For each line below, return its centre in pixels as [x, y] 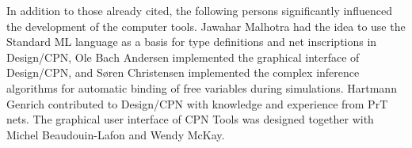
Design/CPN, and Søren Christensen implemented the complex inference [183, 72]
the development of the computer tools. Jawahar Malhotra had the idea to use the [206, 26]
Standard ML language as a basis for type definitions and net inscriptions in [192, 42]
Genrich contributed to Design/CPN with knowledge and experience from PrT [197, 103]
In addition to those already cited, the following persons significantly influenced [199, 10]
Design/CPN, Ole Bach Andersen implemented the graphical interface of [183, 57]
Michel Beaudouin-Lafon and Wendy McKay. [116, 134]
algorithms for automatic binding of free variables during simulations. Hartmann [202, 87]
